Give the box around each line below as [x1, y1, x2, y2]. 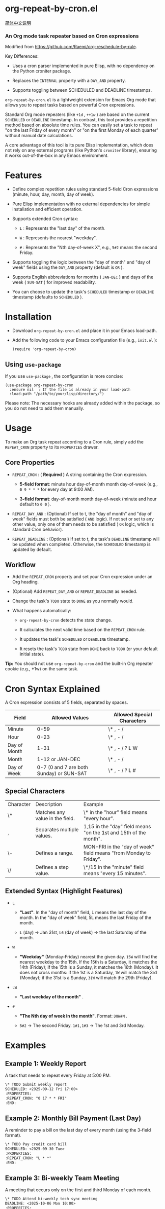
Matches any [35, 809, 65, 816]
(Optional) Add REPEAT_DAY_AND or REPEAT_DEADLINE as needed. [12, 588, 137, 594]
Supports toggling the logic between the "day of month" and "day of [12, 259, 151, 265]
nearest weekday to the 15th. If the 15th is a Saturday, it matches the [19, 959, 158, 965]
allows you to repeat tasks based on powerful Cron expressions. [5, 102, 135, 108]
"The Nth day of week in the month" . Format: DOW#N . [19, 1013, 128, 1019]
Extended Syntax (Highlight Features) [5, 886, 123, 895]
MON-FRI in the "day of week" [83, 843, 155, 850]
